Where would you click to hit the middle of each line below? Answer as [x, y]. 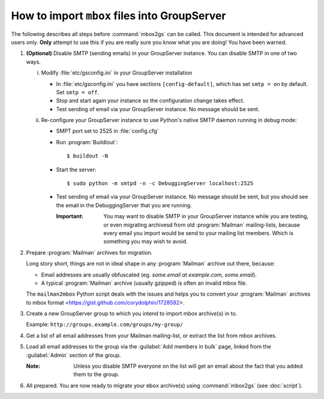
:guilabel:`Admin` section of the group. [73, 355]
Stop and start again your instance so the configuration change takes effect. [150, 101]
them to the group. [96, 374]
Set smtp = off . [78, 92]
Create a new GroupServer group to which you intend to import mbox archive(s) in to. [132, 314]
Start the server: [76, 169]
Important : [70, 216]
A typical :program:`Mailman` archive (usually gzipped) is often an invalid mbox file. [144, 283]
